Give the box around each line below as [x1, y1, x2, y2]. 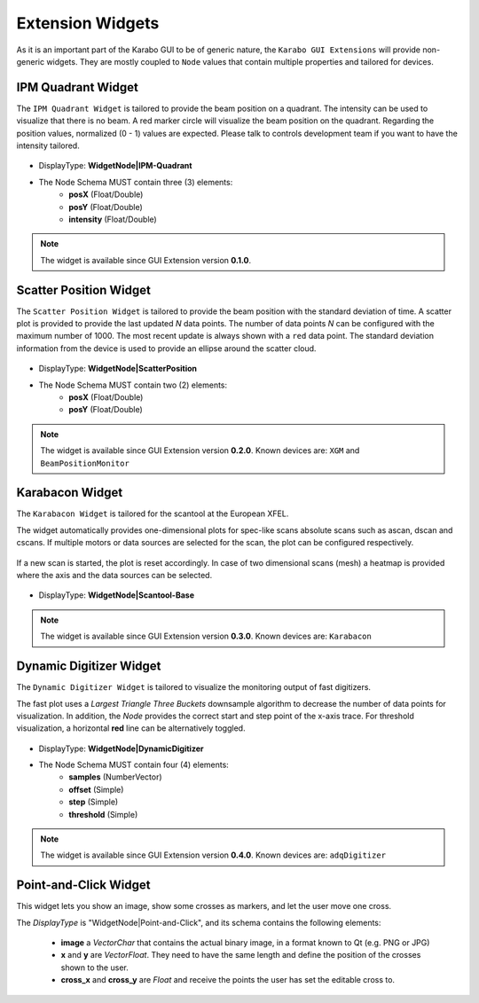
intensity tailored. [16, 140, 80, 151]
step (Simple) [68, 796, 119, 807]
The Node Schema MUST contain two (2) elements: [38, 380, 228, 390]
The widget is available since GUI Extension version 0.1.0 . [40, 255, 252, 265]
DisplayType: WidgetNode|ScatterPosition [38, 364, 198, 374]
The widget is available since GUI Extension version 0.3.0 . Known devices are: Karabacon [40, 631, 372, 642]
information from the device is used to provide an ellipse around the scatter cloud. [16, 342, 317, 354]
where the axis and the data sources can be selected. [16, 570, 213, 581]
